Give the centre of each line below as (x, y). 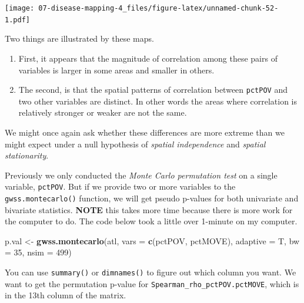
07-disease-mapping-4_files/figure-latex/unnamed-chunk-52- (158, 8)
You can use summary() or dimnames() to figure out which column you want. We (151, 272)
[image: (20, 8)
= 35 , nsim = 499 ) (38, 252)
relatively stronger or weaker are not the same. (103, 112)
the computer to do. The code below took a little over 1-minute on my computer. (151, 221)
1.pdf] (17, 20)
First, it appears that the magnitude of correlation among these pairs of (148, 58)
